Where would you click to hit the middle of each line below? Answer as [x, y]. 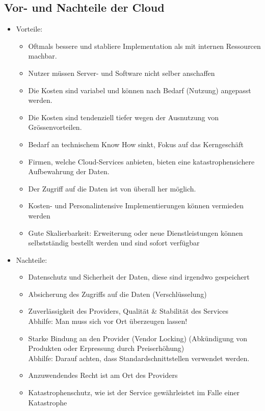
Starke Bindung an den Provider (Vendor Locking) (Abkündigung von [138, 338]
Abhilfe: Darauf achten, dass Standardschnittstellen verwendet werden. [139, 358]
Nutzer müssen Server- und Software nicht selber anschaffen [122, 73]
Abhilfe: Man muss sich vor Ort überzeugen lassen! [108, 321]
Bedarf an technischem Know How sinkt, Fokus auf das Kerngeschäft [136, 144]
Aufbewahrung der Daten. [69, 171]
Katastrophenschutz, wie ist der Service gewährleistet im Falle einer [134, 392]
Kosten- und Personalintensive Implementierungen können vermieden [136, 205]
